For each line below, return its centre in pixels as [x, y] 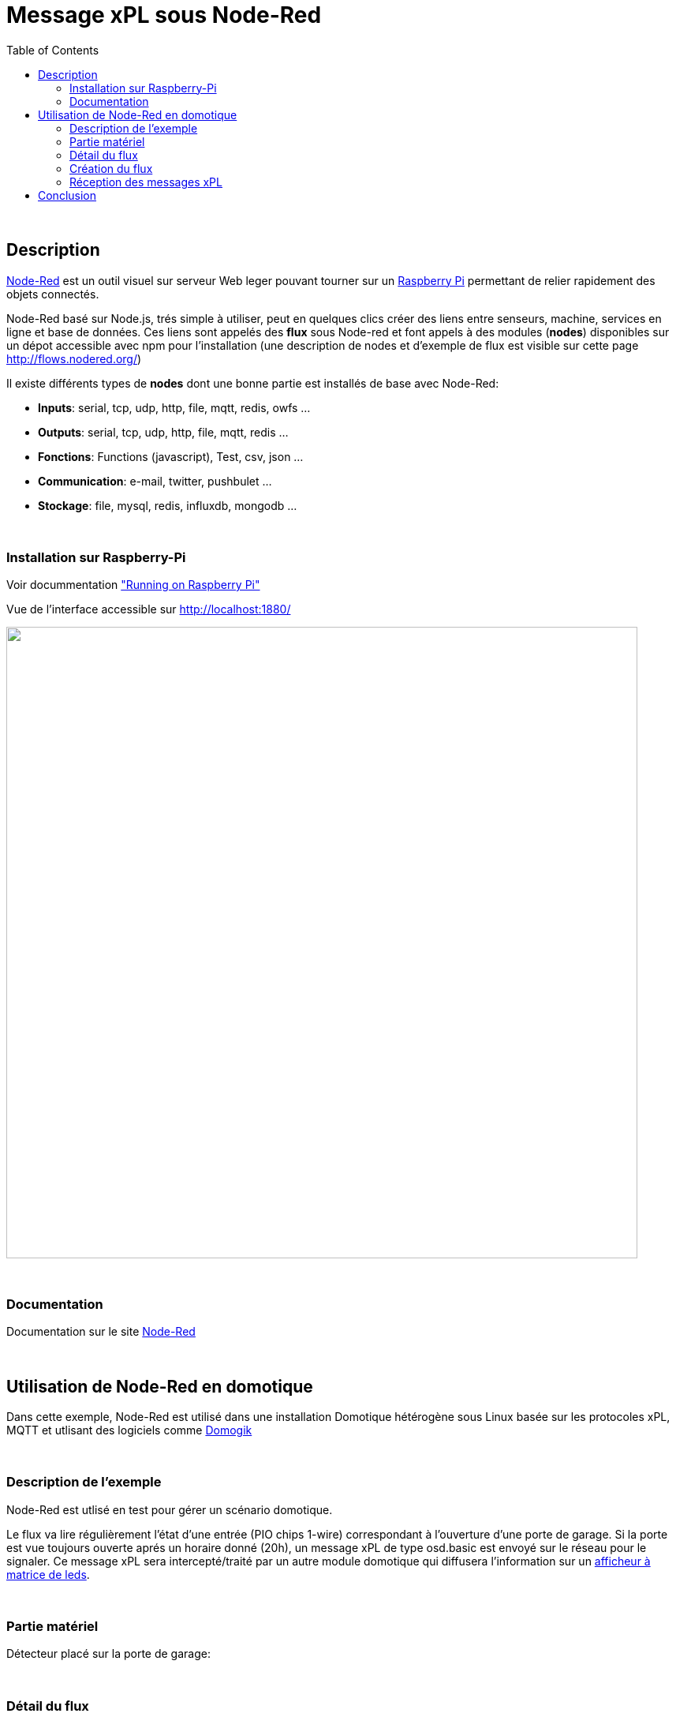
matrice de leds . [48, 1574]
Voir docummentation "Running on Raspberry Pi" [133, 585]
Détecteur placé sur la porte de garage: [108, 1654]
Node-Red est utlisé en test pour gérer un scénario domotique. [170, 1509]
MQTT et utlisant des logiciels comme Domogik [129, 1430]
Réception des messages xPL [146, 182]
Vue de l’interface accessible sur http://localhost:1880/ [149, 609]
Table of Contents [53, 50]
